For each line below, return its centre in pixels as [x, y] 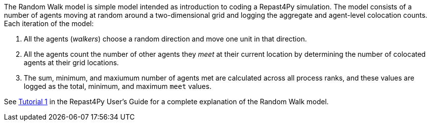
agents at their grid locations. [71, 62]
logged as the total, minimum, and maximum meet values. [118, 86]
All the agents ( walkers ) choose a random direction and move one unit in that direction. [165, 39]
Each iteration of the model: [49, 23]
